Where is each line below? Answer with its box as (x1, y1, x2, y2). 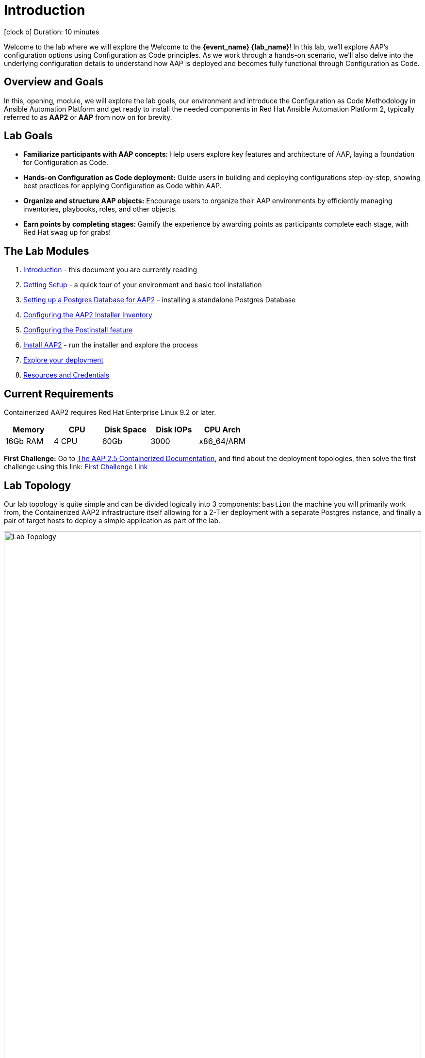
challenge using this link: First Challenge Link (4, 463, 148, 471)
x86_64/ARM (199, 436, 246, 446)
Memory (13, 425, 45, 435)
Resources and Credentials (23, 371, 110, 380)
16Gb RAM (5, 436, 44, 446)
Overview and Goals (4, 76, 104, 88)
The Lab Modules (4, 245, 89, 257)
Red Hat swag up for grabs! (23, 228, 111, 237)
